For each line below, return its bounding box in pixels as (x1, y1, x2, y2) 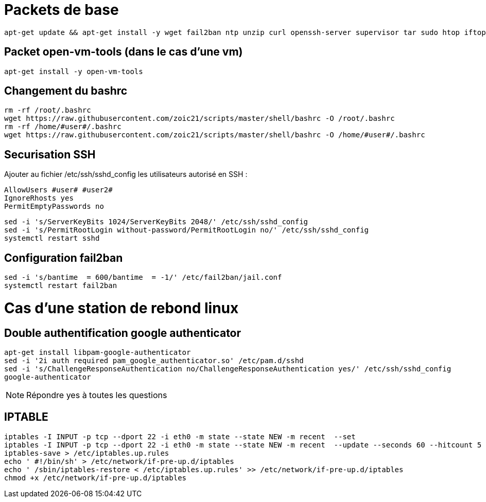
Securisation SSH (4, 148, 96, 161)
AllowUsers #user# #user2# (4, 186, 113, 194)
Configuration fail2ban (4, 251, 123, 264)
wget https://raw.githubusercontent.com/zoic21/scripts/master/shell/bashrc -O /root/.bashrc (4, 114, 395, 123)
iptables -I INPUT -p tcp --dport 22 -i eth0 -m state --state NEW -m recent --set (4, 432, 356, 441)
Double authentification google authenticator (4, 326, 241, 339)
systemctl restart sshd (4, 234, 100, 243)
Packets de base (4, 1, 119, 19)
